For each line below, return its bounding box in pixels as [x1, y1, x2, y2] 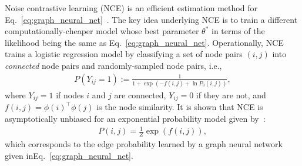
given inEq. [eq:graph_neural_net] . [5, 149, 133, 161]
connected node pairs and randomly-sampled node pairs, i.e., [5, 59, 222, 71]
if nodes [56, 88, 84, 101]
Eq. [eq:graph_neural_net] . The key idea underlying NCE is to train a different [5, 13, 298, 25]
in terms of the [212, 25, 265, 37]
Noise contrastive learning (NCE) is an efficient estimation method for [5, 2, 257, 14]
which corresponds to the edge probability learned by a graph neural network [5, 137, 283, 150]
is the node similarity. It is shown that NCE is [96, 101, 263, 113]
